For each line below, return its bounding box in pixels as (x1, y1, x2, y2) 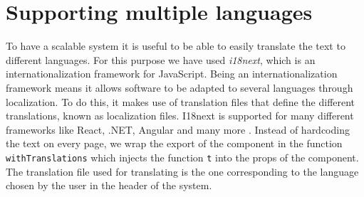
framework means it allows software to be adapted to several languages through (6, 80, 353, 95)
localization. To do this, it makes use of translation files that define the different (6, 94, 355, 109)
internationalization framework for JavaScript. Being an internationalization (6, 66, 338, 81)
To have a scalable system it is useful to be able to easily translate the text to (6, 38, 345, 53)
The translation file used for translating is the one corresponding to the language (6, 164, 359, 179)
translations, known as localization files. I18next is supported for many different (6, 108, 354, 123)
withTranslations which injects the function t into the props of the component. (6, 149, 359, 164)
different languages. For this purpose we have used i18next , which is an (6, 52, 316, 67)
